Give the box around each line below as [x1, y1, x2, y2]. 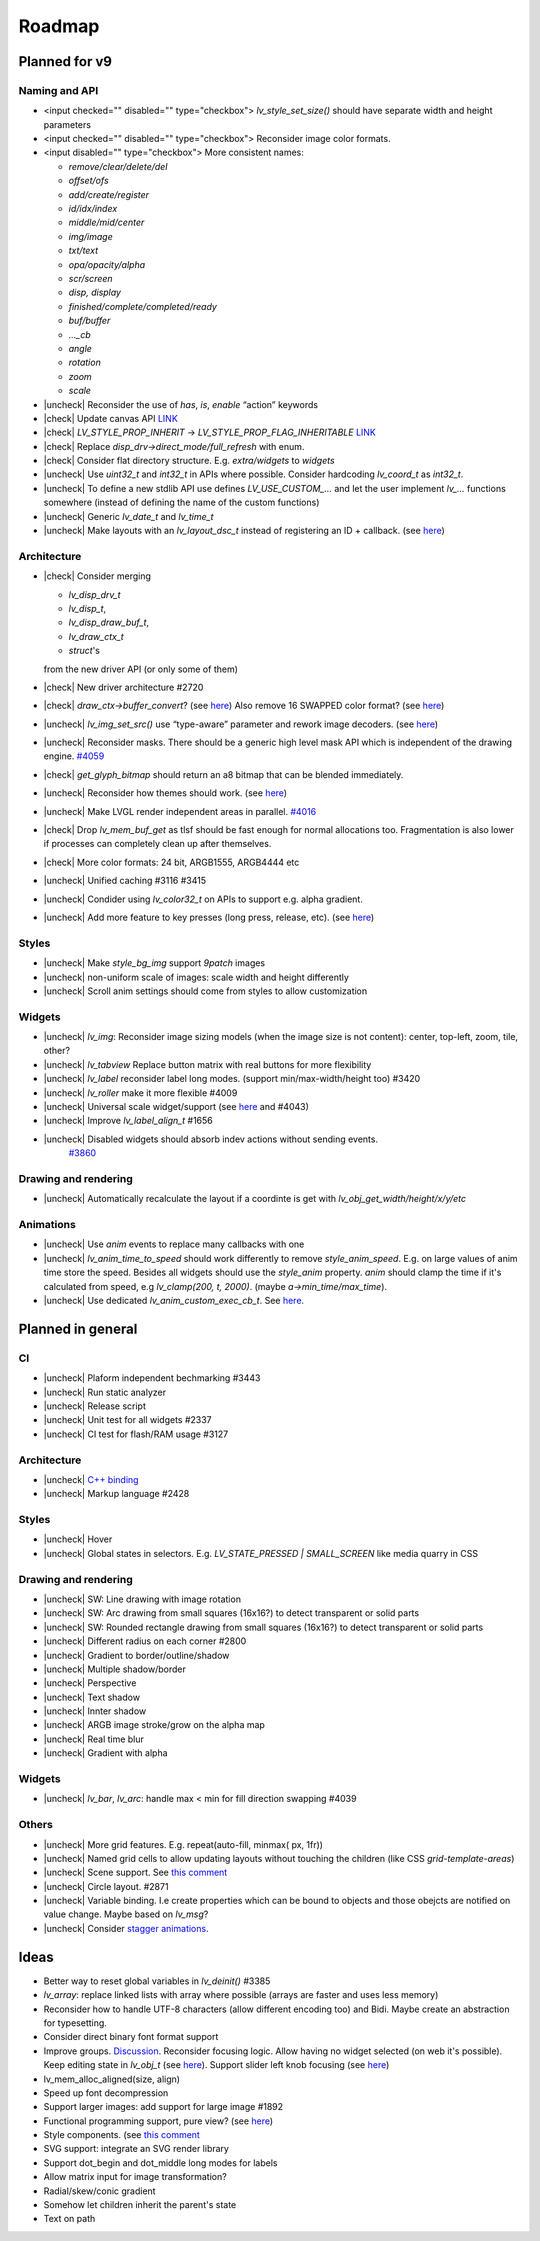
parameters [43, 118, 92, 130]
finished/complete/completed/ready [68, 300, 217, 312]
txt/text [68, 245, 99, 257]
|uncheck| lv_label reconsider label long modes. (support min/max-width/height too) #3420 [43, 1073, 421, 1085]
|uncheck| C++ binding [43, 1473, 139, 1485]
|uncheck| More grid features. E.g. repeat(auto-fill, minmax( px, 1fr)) [43, 1838, 324, 1850]
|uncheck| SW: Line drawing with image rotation [43, 1593, 242, 1605]
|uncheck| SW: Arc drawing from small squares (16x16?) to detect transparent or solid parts [43, 1607, 420, 1619]
